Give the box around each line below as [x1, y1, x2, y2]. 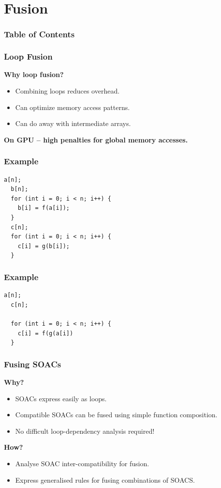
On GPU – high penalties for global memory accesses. [4, 134, 188, 144]
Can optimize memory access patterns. [15, 102, 130, 112]
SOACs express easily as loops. [15, 393, 107, 403]
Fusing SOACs [4, 358, 61, 370]
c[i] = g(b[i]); [17, 242, 70, 250]
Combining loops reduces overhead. [15, 86, 120, 96]
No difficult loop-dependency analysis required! [15, 425, 155, 436]
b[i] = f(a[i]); [17, 205, 70, 212]
